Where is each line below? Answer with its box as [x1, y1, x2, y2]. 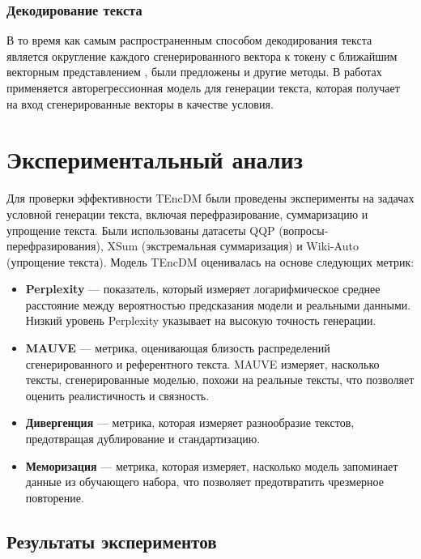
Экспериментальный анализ [6, 143, 303, 176]
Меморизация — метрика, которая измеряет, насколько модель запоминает [25, 457, 398, 474]
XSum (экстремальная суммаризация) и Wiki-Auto [107, 237, 359, 254]
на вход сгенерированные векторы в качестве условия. [6, 95, 274, 112]
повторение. [25, 489, 84, 506]
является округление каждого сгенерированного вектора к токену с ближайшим [6, 47, 398, 64]
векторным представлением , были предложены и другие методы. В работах [6, 63, 382, 80]
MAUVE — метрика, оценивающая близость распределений [25, 339, 330, 356]
